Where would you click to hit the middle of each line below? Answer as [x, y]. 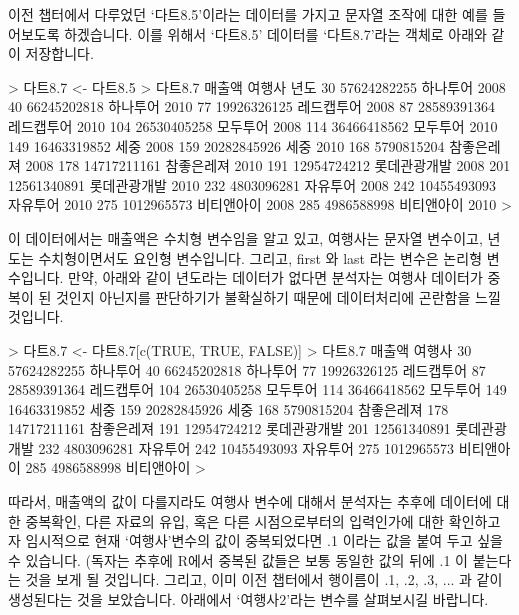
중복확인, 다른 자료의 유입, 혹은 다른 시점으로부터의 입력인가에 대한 [235, 520]
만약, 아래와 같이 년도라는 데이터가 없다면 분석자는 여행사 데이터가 [275, 277]
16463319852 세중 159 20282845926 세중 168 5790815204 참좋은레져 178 [228, 408]
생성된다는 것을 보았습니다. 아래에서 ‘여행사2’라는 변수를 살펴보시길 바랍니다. [248, 599]
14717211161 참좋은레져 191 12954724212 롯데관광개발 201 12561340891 [229, 428]
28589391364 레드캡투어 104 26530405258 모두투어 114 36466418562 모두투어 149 [257, 389]
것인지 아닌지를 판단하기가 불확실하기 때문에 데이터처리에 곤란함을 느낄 [278, 296]
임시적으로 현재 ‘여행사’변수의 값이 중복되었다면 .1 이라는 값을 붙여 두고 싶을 [264, 540]
